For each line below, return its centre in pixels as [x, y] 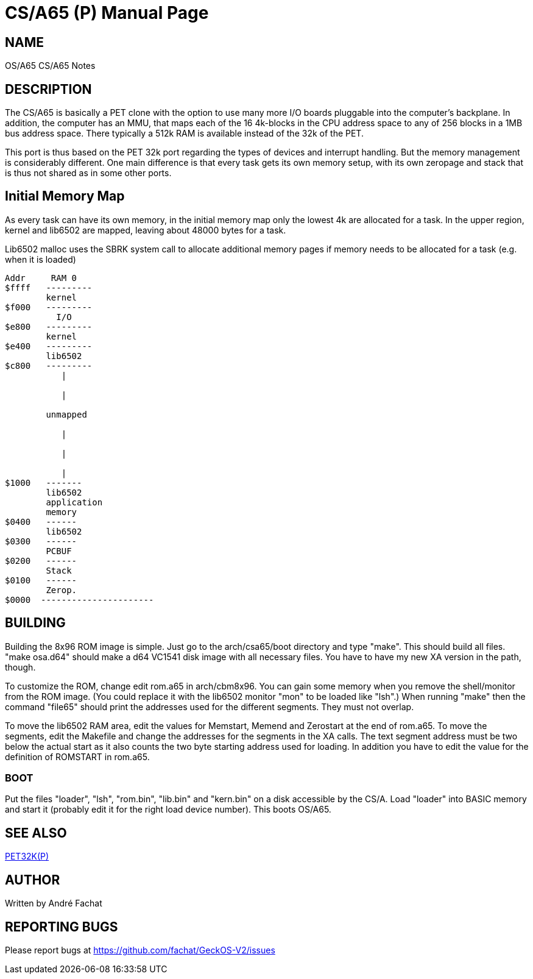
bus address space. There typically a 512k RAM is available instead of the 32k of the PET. [184, 133]
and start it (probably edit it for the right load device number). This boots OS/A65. [168, 810]
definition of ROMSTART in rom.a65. [77, 756]
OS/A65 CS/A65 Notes [50, 66]
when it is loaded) [41, 259]
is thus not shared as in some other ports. [88, 173]
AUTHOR [33, 880]
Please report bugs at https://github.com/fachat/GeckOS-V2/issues [140, 950]
